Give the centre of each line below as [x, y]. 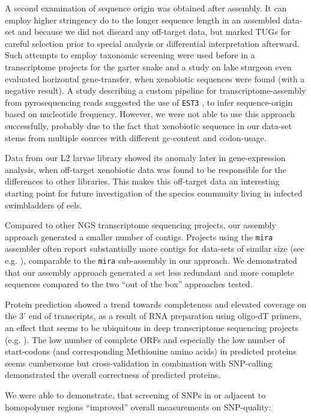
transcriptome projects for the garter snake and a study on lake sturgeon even [148, 66]
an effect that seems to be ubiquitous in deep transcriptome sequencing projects [152, 328]
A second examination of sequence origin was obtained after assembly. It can [146, 8]
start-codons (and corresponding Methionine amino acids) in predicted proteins [151, 351]
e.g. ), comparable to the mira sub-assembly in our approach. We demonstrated [151, 260]
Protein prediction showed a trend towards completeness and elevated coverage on [156, 304]
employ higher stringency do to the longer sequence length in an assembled [143, 20]
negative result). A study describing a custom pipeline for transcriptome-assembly [155, 90]
